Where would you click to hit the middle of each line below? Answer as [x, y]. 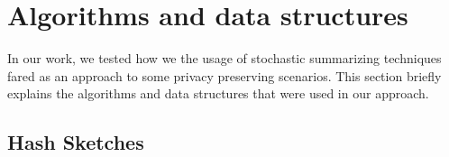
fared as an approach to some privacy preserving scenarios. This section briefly [224, 75]
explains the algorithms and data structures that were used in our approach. [218, 93]
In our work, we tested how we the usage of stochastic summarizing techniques [224, 58]
